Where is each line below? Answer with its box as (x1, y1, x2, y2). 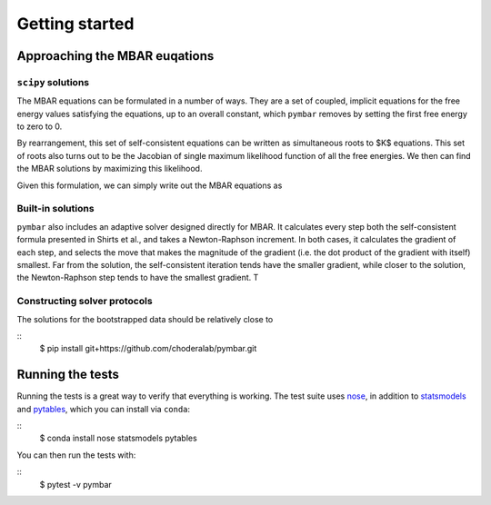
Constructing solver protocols (16, 295, 154, 308)
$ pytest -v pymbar (39, 479, 113, 490)
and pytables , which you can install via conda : (16, 403, 191, 414)
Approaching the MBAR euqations (16, 48, 215, 64)
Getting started (16, 14, 135, 34)
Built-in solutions (16, 203, 95, 215)
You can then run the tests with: (16, 450, 136, 460)
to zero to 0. (16, 121, 63, 132)
